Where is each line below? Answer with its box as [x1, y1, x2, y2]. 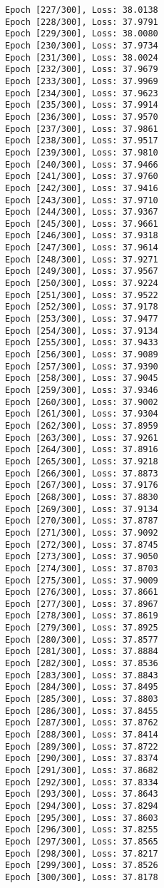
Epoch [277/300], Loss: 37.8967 [5, 598, 158, 609]
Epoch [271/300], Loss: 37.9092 [5, 527, 158, 538]
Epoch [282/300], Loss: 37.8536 [5, 658, 158, 669]
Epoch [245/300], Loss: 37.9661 [5, 218, 158, 229]
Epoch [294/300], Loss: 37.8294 [5, 800, 158, 811]
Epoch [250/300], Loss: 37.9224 [5, 278, 158, 289]
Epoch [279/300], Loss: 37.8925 [5, 623, 158, 633]
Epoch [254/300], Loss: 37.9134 [5, 325, 158, 336]
